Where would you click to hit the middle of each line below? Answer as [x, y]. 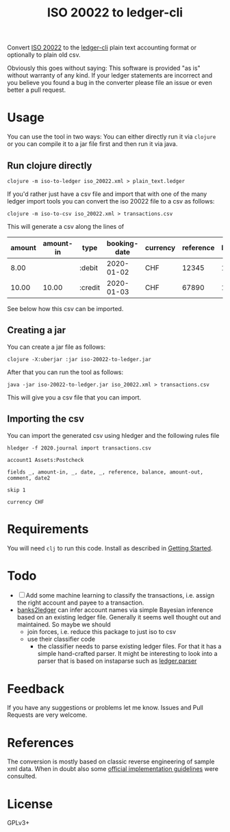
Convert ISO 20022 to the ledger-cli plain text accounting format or [102, 48]
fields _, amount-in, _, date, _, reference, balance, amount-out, [105, 472]
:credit [90, 287]
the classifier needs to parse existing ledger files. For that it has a [129, 646]
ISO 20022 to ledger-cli [115, 13]
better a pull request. [37, 90]
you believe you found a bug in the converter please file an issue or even [110, 83]
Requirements [48, 529]
